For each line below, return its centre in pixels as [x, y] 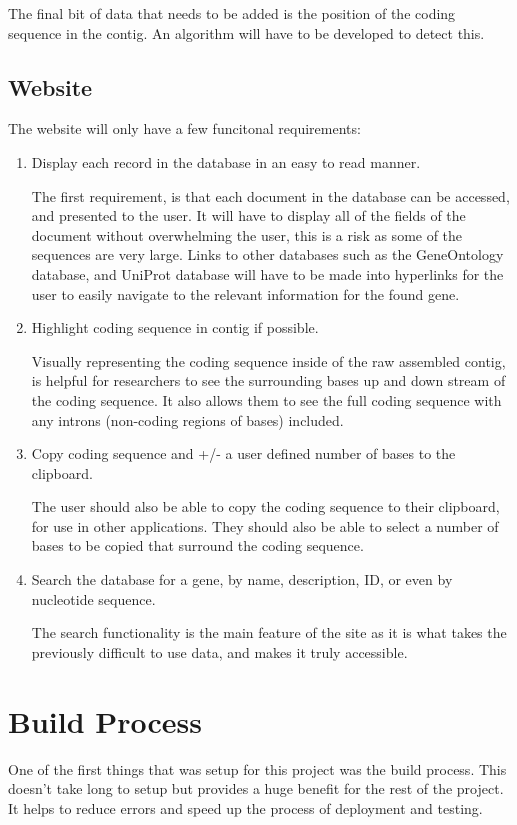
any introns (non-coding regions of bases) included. [187, 419]
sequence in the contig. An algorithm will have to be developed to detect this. [246, 32]
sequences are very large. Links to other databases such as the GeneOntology [267, 254]
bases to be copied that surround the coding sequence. [197, 545]
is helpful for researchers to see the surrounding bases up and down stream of [268, 380]
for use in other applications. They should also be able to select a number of [265, 525]
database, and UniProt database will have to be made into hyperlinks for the [267, 273]
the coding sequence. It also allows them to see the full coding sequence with [266, 399]
